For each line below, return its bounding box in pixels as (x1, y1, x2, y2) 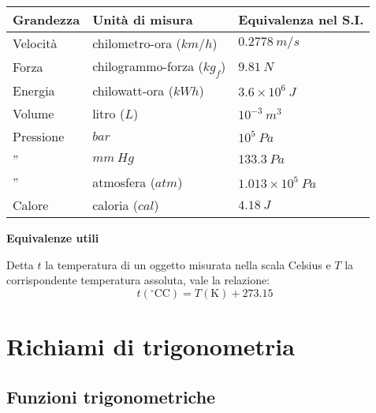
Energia (13, 81, 55, 100)
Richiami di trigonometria (6, 330, 295, 362)
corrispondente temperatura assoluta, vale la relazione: (6, 272, 270, 288)
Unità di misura (92, 10, 193, 28)
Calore (13, 196, 49, 215)
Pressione (13, 127, 65, 146)
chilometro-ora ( (92, 34, 181, 52)
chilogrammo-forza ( (92, 57, 203, 75)
